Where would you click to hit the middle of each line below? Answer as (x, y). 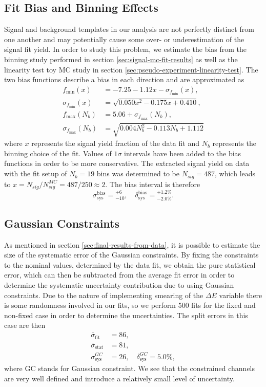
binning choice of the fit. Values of (58, 153)
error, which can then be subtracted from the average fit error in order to (119, 275)
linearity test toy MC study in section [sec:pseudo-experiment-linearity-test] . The (131, 69)
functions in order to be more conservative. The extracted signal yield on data (127, 163)
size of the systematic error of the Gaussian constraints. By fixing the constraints (131, 255)
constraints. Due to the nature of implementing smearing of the (104, 295)
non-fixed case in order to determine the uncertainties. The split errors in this (126, 315)
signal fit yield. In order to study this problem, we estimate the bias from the (126, 49)
